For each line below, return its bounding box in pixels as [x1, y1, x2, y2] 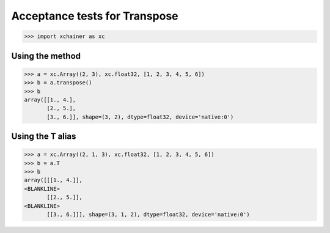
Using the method [11, 51, 81, 61]
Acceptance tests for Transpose [11, 9, 178, 23]
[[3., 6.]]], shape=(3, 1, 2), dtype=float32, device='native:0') [46, 211, 250, 218]
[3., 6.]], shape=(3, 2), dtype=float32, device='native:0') [46, 113, 234, 120]
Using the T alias [11, 131, 76, 142]
